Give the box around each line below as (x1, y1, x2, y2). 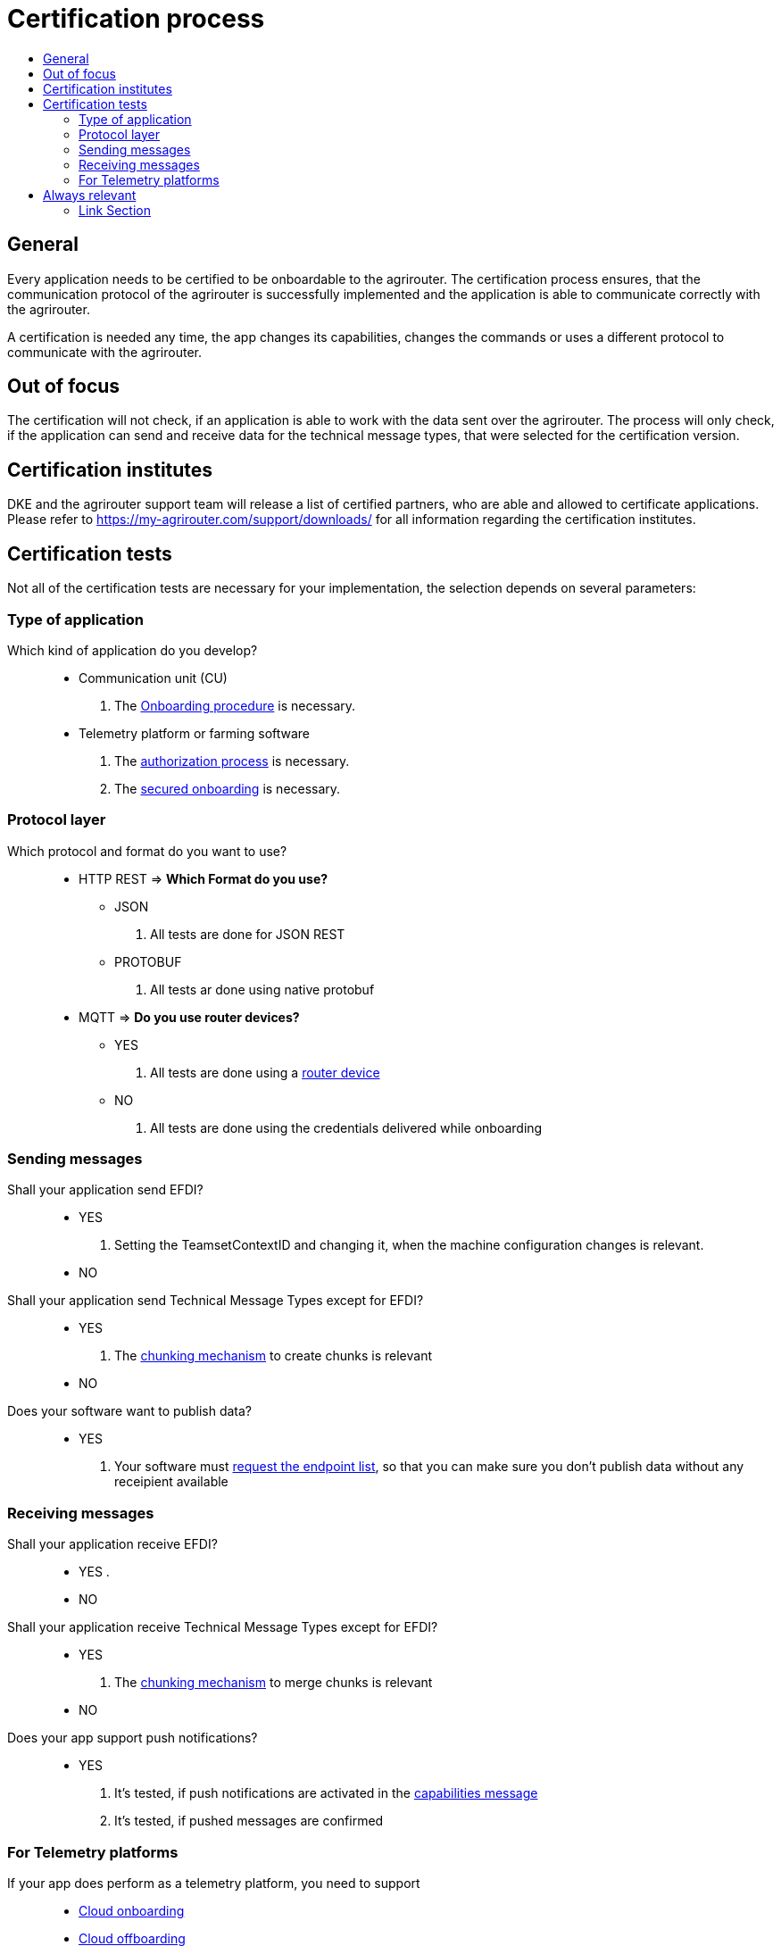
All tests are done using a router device (150, 1064, 380, 1080)
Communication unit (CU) (79, 669, 228, 686)
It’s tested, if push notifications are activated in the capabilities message (114, 1785, 538, 1801)
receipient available (114, 1474, 228, 1490)
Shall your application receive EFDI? (7, 1536, 218, 1552)
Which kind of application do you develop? (7, 642, 258, 658)
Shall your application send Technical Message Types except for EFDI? (7, 1293, 424, 1309)
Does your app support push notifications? (7, 1730, 258, 1746)
